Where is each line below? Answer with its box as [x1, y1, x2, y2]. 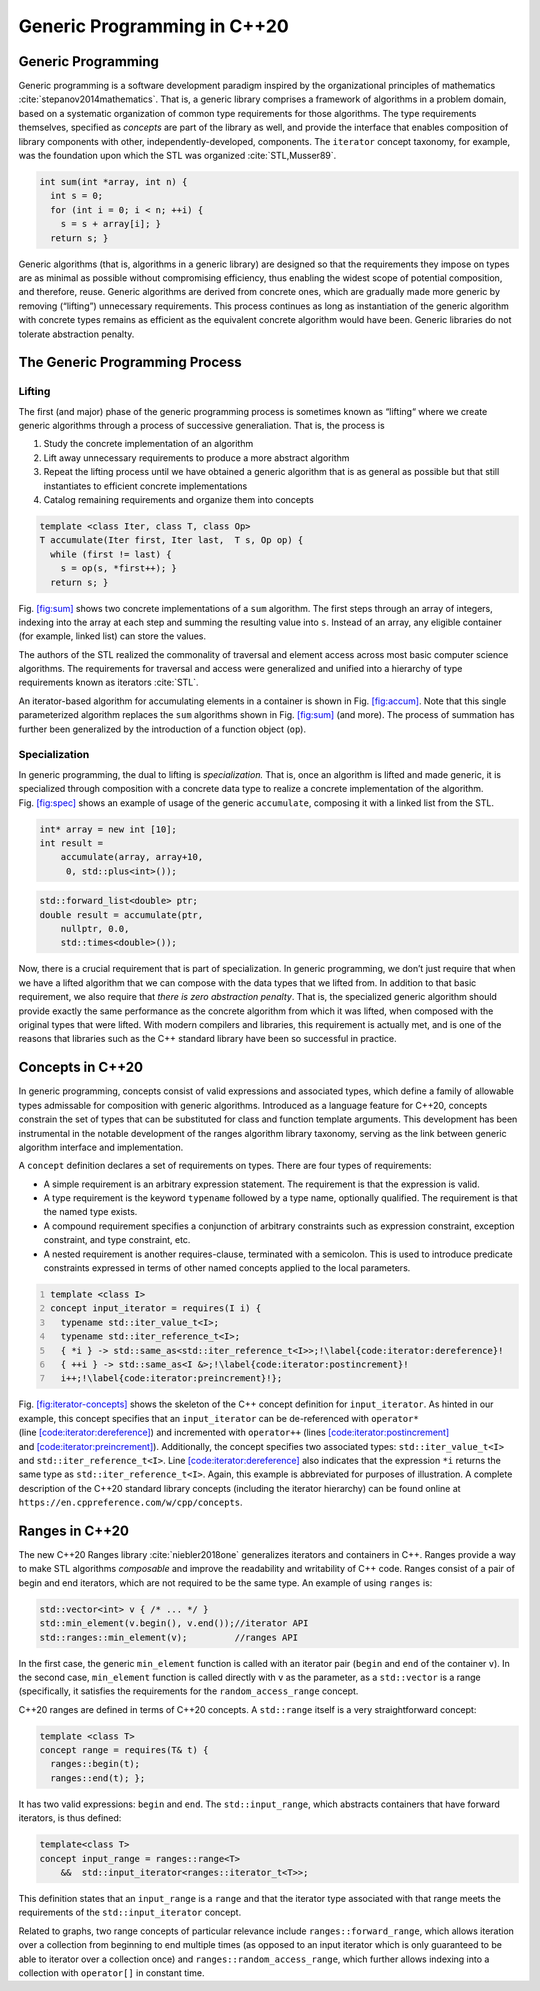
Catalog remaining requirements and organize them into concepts [43, 494, 314, 505]
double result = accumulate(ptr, [39, 909, 204, 920]
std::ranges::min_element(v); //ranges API [39, 1631, 299, 1643]
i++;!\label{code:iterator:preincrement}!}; [60, 1373, 283, 1384]
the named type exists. [43, 1206, 138, 1218]
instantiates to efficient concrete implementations [43, 480, 248, 492]
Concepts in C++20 [18, 1059, 144, 1076]
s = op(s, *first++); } [60, 563, 177, 574]
